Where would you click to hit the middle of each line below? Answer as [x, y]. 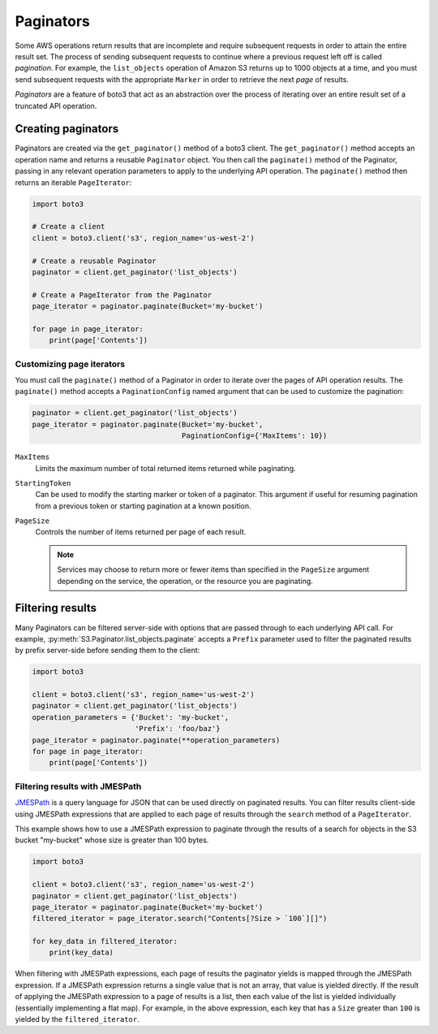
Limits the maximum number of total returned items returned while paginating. [165, 468]
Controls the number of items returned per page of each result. [141, 532]
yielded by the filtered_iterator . [77, 1019]
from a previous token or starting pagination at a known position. [143, 506]
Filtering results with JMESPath [78, 786]
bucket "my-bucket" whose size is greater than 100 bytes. [112, 840]
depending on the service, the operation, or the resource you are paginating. [185, 581]
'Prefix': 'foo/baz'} [177, 729]
